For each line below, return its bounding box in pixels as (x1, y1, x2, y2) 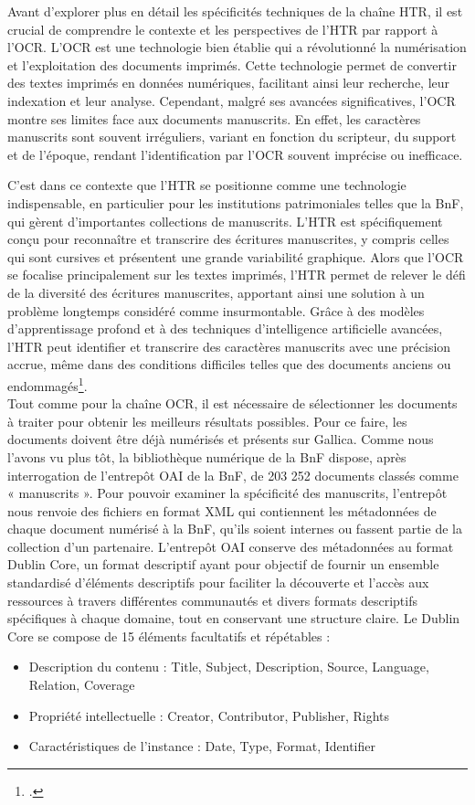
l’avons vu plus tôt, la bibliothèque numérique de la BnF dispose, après (7, 447, 406, 466)
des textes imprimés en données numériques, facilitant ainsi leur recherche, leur (7, 73, 450, 92)
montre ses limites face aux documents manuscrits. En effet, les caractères (7, 109, 421, 128)
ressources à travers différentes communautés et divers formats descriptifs (7, 590, 418, 609)
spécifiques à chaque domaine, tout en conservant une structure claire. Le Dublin (7, 609, 460, 628)
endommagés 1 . (7, 373, 88, 395)
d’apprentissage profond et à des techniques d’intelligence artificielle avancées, (7, 319, 443, 338)
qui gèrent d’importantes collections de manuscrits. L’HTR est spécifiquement (7, 211, 443, 230)
